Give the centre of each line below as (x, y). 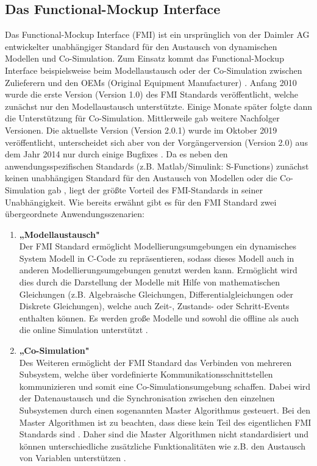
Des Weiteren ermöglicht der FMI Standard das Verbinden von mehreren (155, 362)
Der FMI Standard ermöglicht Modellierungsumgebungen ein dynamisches (158, 246)
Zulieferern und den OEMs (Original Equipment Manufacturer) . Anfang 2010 (151, 82)
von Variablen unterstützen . (73, 458)
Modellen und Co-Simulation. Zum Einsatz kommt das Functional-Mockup (144, 58)
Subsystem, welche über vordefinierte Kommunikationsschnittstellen (146, 374)
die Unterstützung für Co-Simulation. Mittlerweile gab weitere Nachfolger (142, 118)
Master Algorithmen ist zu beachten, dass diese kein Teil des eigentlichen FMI (165, 422)
